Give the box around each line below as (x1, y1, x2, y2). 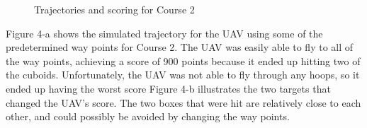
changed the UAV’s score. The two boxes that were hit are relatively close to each (6, 95, 361, 110)
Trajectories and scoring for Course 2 (34, 2, 195, 16)
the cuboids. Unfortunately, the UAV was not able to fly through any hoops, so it (6, 67, 360, 82)
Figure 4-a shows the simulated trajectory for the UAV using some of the (6, 25, 323, 40)
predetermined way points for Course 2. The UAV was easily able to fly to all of (6, 40, 354, 54)
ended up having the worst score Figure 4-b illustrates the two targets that (6, 81, 331, 95)
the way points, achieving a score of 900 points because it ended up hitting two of (6, 53, 361, 68)
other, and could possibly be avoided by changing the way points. (6, 109, 290, 124)
